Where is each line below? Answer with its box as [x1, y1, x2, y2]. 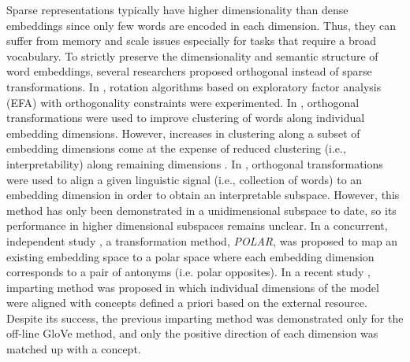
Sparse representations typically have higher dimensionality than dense [6, 2, 348, 17]
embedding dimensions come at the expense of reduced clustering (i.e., [6, 140, 346, 157]
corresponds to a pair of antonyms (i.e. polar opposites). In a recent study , [6, 264, 371, 280]
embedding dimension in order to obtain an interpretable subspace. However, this [6, 187, 400, 203]
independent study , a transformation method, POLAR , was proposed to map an [6, 232, 398, 249]
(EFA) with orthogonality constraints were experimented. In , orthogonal [6, 94, 360, 110]
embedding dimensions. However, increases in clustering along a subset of [6, 124, 360, 141]
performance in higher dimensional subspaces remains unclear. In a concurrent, [6, 217, 388, 234]
